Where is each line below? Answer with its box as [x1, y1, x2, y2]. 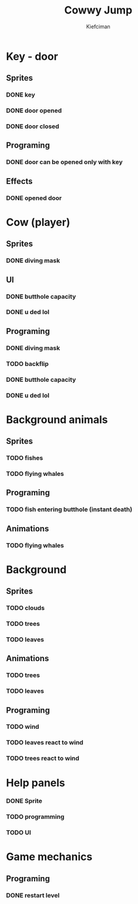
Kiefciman [86, 23, 111, 30]
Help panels [6, 776, 65, 789]
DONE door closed [6, 122, 60, 131]
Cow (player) [6, 215, 70, 229]
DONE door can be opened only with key [6, 158, 123, 166]
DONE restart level [6, 891, 60, 899]
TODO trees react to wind [6, 754, 80, 762]
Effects [6, 176, 33, 186]
